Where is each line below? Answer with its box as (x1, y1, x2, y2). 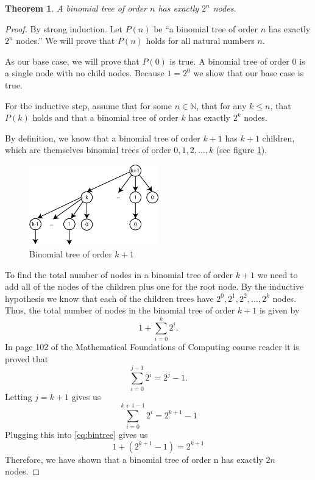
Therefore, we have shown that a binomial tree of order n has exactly (5, 453, 263, 465)
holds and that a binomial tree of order (32, 111, 179, 124)
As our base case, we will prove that (5, 54, 140, 67)
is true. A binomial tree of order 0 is (169, 54, 305, 67)
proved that (5, 352, 49, 365)
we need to (257, 268, 298, 281)
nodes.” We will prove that (16, 34, 115, 47)
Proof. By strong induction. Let (5, 22, 122, 35)
